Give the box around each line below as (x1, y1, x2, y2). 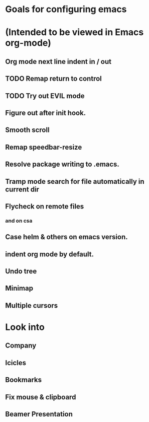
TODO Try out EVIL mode (5, 92, 85, 100)
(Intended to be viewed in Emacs (5, 27, 144, 38)
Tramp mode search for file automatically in (5, 177, 144, 186)
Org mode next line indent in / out (5, 57, 112, 66)
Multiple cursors (5, 301, 58, 310)
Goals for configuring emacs (5, 4, 127, 15)
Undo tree (5, 267, 37, 275)
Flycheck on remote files (5, 202, 84, 210)
